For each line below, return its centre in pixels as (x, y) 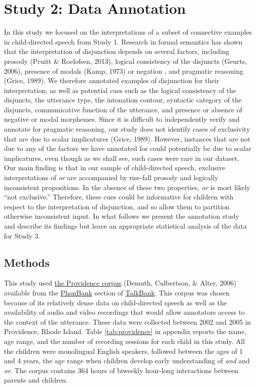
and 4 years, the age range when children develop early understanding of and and (127, 361)
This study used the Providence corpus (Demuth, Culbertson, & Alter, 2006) (120, 283)
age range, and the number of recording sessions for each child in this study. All (125, 341)
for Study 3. (22, 235)
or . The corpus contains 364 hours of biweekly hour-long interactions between (121, 370)
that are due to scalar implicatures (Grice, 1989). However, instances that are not (127, 138)
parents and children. (36, 380)
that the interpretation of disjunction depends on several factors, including (117, 51)
